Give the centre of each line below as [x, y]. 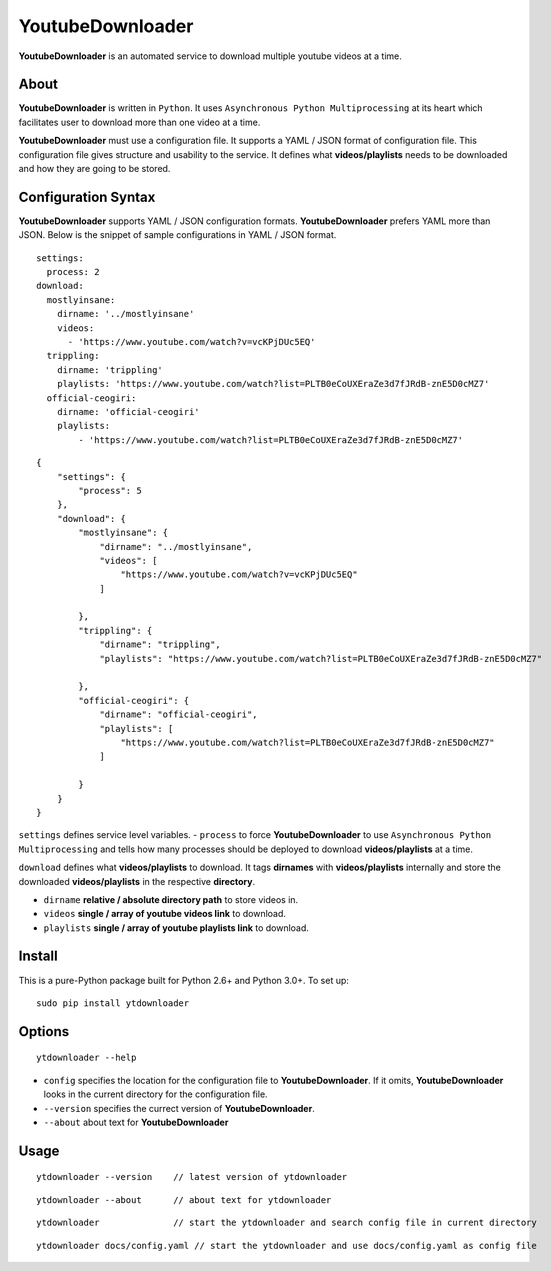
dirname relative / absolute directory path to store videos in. [171, 899]
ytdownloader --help [86, 1058]
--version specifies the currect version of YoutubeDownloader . [179, 1108]
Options [44, 1031]
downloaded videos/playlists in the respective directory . [136, 881]
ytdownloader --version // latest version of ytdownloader [192, 1177]
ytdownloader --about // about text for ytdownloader [184, 1199]
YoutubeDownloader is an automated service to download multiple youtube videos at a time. [210, 56]
